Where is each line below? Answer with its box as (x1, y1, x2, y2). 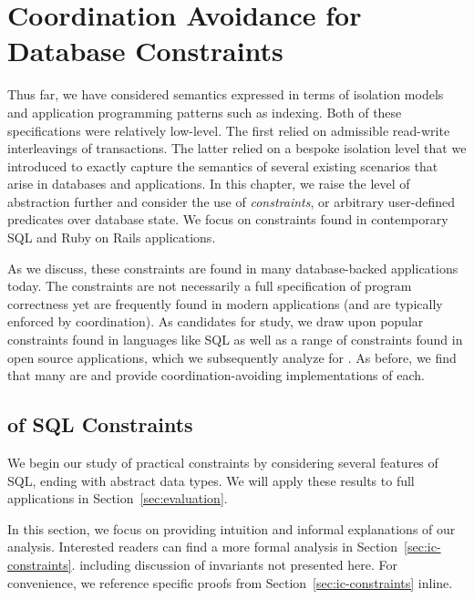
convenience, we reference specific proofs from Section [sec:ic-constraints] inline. (7, 573, 453, 592)
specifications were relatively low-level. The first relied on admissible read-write (7, 120, 450, 139)
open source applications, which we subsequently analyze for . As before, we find (7, 347, 457, 367)
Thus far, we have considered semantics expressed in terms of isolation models (7, 85, 444, 104)
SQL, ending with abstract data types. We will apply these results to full (7, 470, 415, 490)
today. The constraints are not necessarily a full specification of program (7, 276, 412, 295)
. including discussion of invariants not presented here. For (71, 554, 397, 573)
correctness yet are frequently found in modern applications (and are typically (7, 294, 443, 313)
